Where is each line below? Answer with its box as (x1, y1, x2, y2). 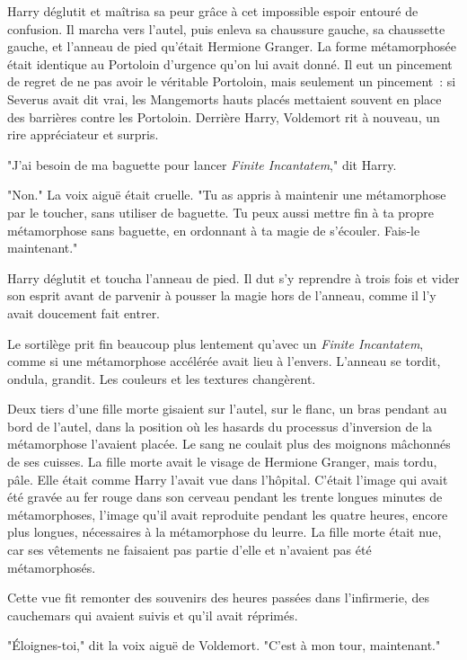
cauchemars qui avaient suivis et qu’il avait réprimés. (7, 605, 298, 624)
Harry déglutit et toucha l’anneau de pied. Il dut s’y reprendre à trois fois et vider (7, 268, 460, 287)
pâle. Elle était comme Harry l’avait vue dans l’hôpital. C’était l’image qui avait (7, 469, 448, 488)
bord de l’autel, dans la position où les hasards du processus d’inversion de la (7, 416, 432, 435)
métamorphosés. (7, 557, 96, 576)
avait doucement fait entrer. (7, 303, 161, 322)
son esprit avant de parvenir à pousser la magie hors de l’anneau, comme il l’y (7, 286, 436, 305)
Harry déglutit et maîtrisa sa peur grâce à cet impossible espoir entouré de (7, 2, 419, 20)
